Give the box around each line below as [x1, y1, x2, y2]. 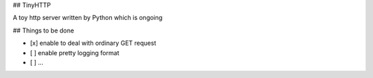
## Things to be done [12, 26, 75, 35]
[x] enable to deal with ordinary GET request [30, 39, 157, 48]
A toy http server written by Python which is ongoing [12, 14, 163, 22]
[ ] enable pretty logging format [30, 48, 119, 57]
